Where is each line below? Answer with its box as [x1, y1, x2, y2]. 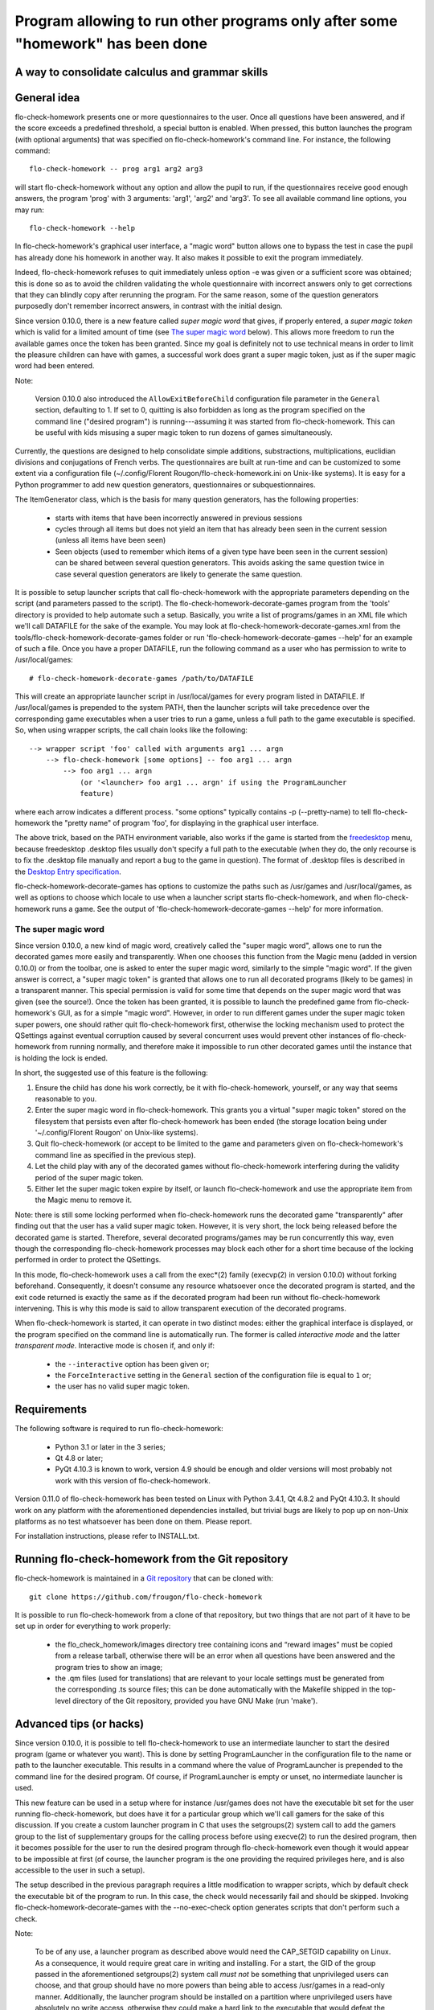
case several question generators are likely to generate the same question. [55, 569, 303, 579]
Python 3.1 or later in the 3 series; [55, 1442, 166, 1451]
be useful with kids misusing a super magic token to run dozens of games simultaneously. [35, 428, 333, 437]
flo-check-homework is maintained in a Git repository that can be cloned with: [14, 1573, 273, 1583]
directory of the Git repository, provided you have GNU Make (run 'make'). [72, 1696, 318, 1705]
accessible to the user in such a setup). [14, 1865, 145, 1875]
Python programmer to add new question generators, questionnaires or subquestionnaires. [14, 479, 317, 490]
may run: [14, 205, 44, 215]
